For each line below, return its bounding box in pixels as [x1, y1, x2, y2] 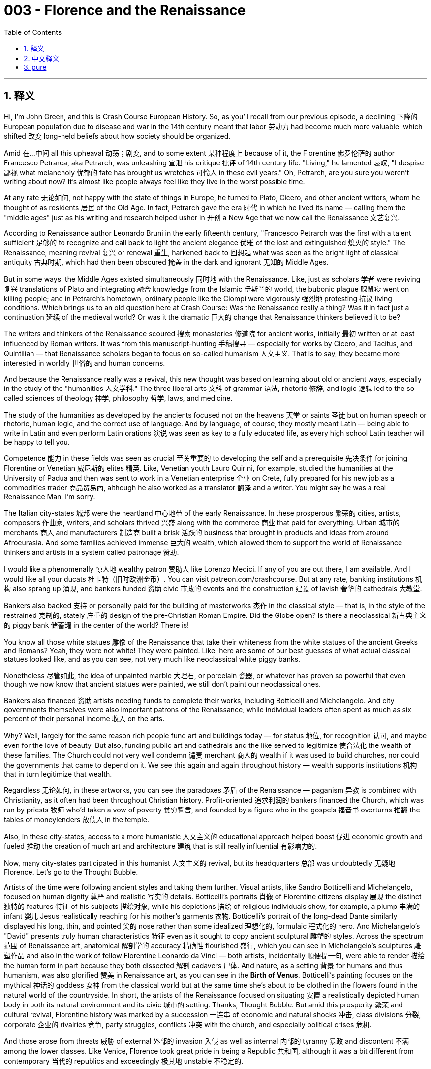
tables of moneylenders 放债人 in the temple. [4, 815, 149, 824]
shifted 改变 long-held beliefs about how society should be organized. [4, 131, 231, 140]
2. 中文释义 [24, 54, 60, 63]
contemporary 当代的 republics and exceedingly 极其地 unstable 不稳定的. [4, 1056, 244, 1065]
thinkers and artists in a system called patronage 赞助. [4, 548, 179, 556]
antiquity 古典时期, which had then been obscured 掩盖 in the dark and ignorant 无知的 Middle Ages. [4, 258, 329, 266]
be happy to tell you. [4, 437, 70, 446]
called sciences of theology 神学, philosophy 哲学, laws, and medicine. [4, 393, 233, 402]
